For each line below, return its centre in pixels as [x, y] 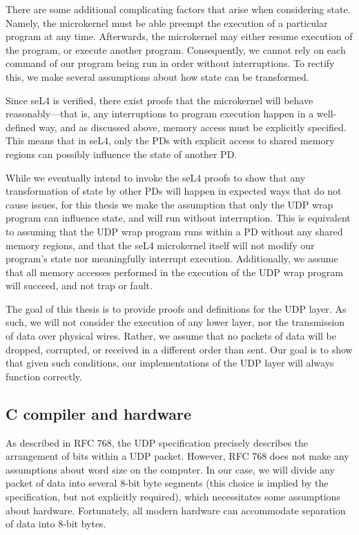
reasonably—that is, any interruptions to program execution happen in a [160, 114]
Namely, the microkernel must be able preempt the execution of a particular [167, 22]
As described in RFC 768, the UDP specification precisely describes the [157, 442]
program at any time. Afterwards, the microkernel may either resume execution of [179, 36]
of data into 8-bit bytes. [56, 524]
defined [21, 127]
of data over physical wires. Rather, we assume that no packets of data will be [171, 336]
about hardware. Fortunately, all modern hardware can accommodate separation [176, 510]
